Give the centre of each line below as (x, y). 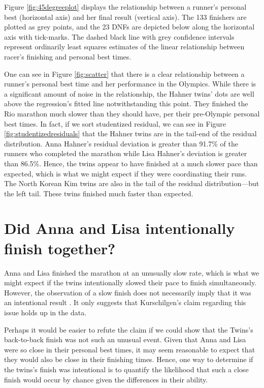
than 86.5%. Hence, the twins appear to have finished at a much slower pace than (131, 163)
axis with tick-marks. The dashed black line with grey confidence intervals (119, 36)
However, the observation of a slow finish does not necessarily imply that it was (128, 292)
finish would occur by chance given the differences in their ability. (106, 379)
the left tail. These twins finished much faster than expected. (99, 193)
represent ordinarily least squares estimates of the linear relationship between (124, 47)
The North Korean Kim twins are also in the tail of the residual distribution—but (132, 183)
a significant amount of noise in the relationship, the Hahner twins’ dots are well (129, 93)
